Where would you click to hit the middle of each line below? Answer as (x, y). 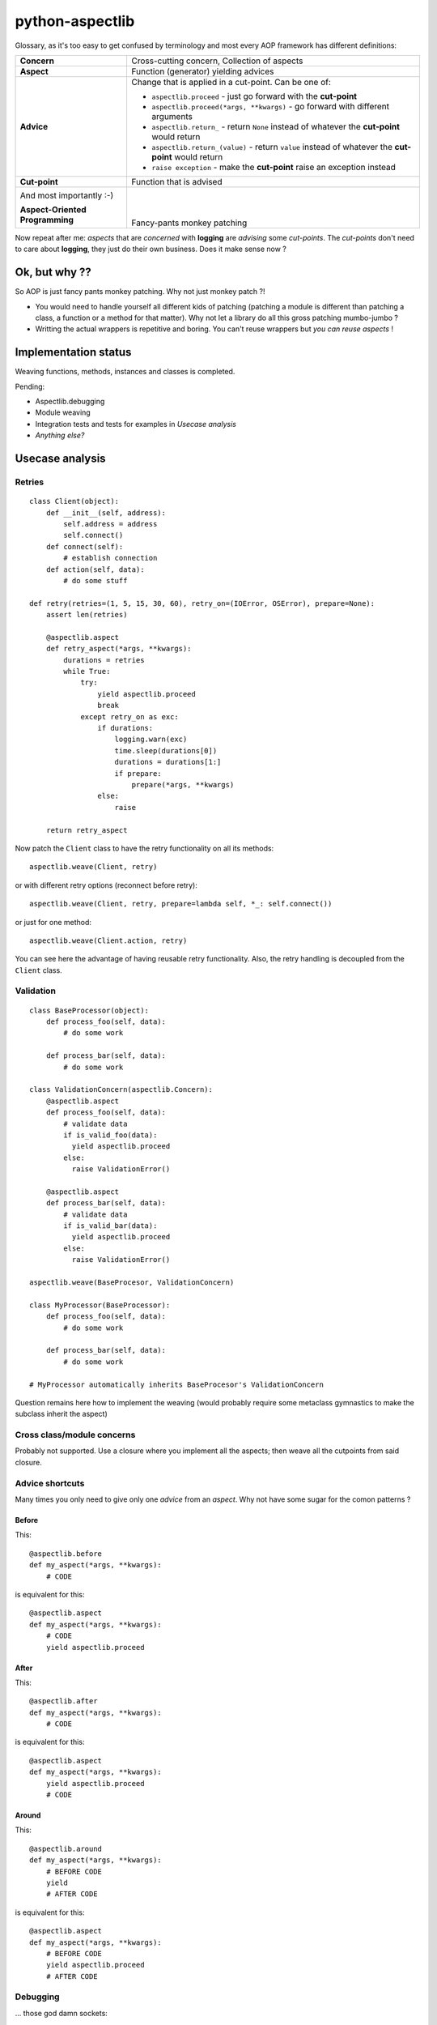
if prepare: (138, 773)
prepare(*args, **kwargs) (183, 784)
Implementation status (73, 352)
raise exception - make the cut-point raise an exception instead (274, 167)
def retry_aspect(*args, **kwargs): (119, 649)
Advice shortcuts (50, 1483)
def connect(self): (85, 546)
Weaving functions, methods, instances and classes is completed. (125, 372)
